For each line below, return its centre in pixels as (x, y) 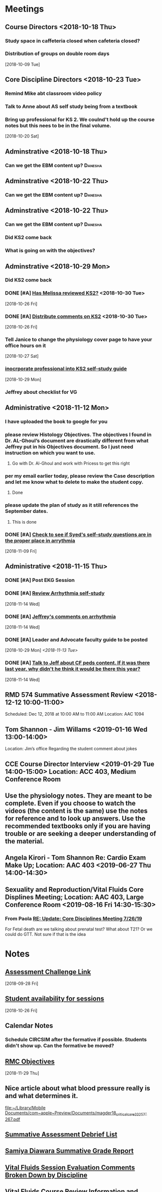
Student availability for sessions (55, 999)
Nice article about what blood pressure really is (78, 1088)
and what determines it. (42, 1096)
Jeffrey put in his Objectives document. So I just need (69, 447)
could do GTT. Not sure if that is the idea (45, 934)
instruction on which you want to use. (50, 453)
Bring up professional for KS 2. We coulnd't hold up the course (80, 119)
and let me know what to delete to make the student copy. (74, 482)
